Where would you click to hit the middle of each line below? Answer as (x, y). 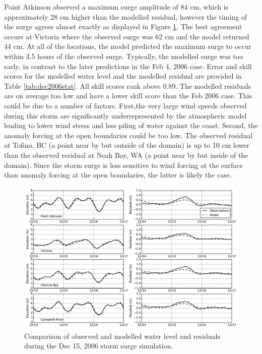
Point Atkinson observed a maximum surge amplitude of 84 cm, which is (116, 7)
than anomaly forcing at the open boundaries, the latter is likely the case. (118, 175)
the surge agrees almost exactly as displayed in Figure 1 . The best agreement (123, 26)
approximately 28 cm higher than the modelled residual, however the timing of (126, 16)
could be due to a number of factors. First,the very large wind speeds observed (125, 105)
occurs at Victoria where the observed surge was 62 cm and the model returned (127, 36)
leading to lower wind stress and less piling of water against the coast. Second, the (131, 125)
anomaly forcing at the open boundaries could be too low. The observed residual (128, 135)
